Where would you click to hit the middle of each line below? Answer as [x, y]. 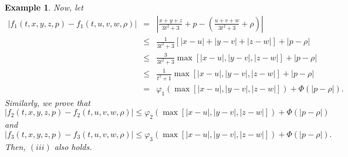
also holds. [73, 146]
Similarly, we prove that [48, 102]
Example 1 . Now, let [44, 7]
